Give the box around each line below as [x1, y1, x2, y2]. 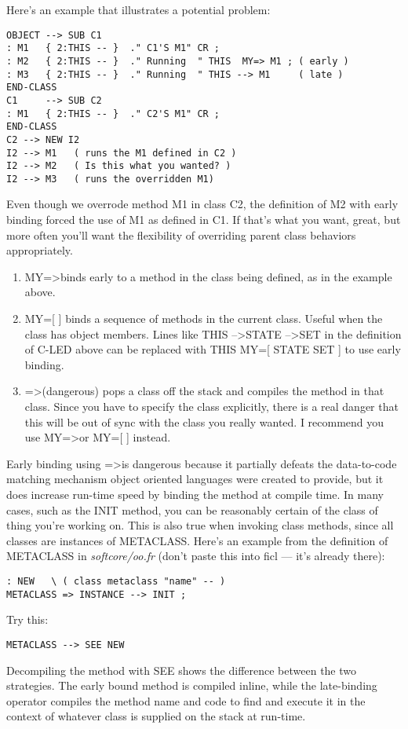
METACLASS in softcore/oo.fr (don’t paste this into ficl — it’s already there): [6, 548, 385, 564]
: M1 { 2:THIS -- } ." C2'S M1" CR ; [6, 108, 220, 119]
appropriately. [6, 242, 73, 258]
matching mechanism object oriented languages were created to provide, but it [6, 471, 384, 487]
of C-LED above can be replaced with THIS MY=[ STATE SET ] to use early [24, 341, 401, 357]
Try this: [6, 611, 49, 628]
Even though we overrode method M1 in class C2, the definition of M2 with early [6, 196, 399, 212]
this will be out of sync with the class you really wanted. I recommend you [24, 413, 384, 430]
